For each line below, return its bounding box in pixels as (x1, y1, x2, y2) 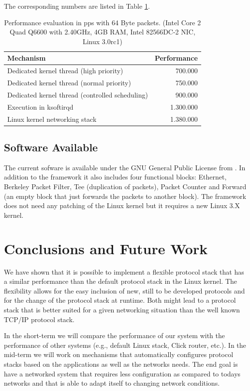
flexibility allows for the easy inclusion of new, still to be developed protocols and (4, 285, 245, 295)
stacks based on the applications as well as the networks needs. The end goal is (4, 358, 238, 369)
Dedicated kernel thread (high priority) (7, 65, 123, 76)
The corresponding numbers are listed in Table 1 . (4, 1, 150, 11)
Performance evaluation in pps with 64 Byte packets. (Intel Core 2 (4, 17, 201, 27)
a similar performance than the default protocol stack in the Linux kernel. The (4, 276, 237, 286)
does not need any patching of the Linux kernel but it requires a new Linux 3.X (4, 200, 240, 211)
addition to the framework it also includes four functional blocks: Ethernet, (4, 172, 227, 182)
